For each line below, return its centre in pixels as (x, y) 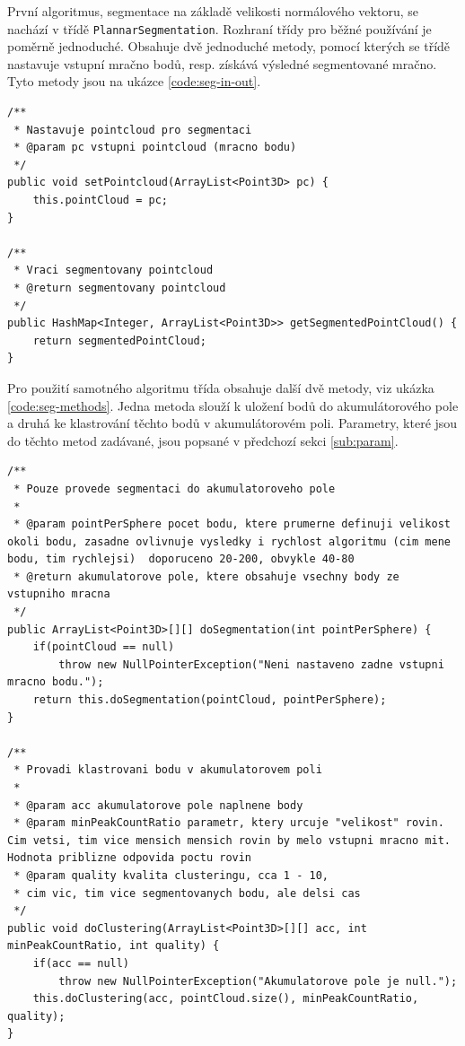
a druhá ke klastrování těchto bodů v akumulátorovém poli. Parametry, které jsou (232, 423)
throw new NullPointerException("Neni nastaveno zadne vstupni (251, 664)
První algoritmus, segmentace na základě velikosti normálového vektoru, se (213, 11)
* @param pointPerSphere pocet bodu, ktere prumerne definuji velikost (232, 524)
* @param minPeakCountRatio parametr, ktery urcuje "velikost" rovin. (229, 823)
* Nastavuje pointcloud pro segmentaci (133, 130)
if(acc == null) (81, 963)
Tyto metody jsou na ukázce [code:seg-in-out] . (134, 81)
